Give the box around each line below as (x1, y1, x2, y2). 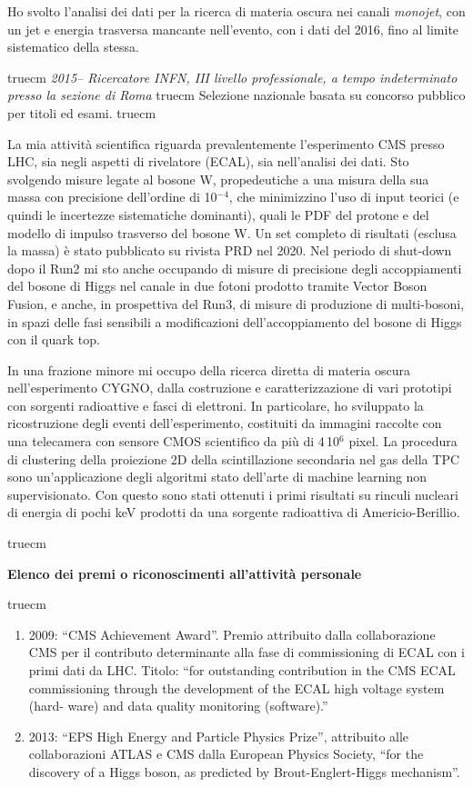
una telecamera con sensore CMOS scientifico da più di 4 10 (7, 432, 340, 451)
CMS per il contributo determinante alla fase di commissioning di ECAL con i (28, 643, 465, 662)
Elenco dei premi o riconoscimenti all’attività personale (7, 563, 362, 583)
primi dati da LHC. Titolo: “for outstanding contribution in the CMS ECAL (28, 661, 456, 679)
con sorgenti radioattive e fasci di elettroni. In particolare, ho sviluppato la (7, 395, 424, 414)
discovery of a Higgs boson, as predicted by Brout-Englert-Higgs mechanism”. (28, 762, 460, 781)
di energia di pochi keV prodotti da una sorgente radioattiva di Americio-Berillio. (7, 503, 460, 522)
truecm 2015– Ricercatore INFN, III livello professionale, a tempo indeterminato (7, 67, 458, 86)
